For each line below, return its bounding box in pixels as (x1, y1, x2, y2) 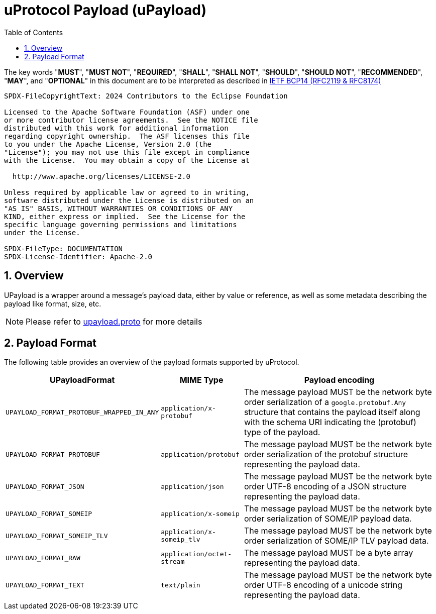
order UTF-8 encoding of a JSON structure (244, 481, 407, 492)
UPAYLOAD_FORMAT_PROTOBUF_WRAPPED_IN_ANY (6, 408, 159, 416)
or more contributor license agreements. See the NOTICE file (4, 116, 258, 124)
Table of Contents (4, 28, 63, 37)
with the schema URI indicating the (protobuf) (244, 417, 416, 428)
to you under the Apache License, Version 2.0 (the (4, 140, 212, 148)
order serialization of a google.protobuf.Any (244, 397, 406, 407)
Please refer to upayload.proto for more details (26, 316, 202, 327)
